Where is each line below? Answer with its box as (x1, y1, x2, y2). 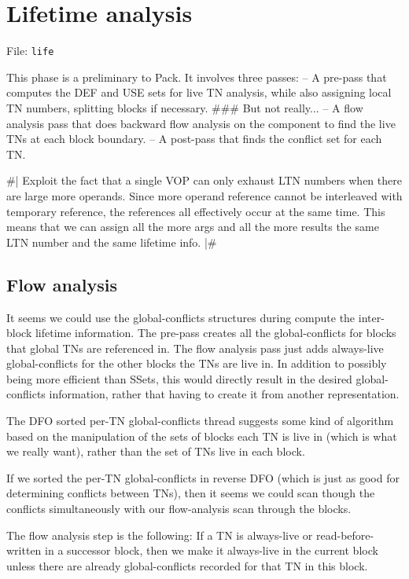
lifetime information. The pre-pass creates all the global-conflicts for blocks (35, 324, 396, 341)
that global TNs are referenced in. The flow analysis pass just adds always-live (6, 339, 384, 356)
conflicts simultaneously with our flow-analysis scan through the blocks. (6, 500, 352, 517)
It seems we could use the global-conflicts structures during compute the (6, 309, 356, 325)
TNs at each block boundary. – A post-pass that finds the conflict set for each (6, 130, 382, 147)
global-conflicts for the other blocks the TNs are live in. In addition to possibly (6, 355, 387, 372)
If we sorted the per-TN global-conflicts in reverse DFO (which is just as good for (6, 469, 400, 486)
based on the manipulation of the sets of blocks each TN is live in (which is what (6, 427, 397, 444)
